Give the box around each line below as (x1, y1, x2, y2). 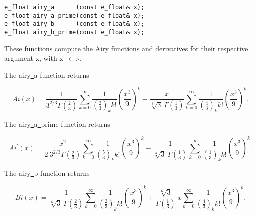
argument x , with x (4, 53, 63, 63)
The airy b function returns (4, 168, 90, 178)
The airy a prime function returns (4, 119, 110, 129)
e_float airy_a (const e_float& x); (4, 4, 145, 11)
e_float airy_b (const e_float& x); (4, 20, 145, 28)
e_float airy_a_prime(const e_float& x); (4, 12, 145, 19)
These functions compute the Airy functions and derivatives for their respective (4, 43, 248, 53)
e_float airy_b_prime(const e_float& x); (4, 28, 145, 36)
